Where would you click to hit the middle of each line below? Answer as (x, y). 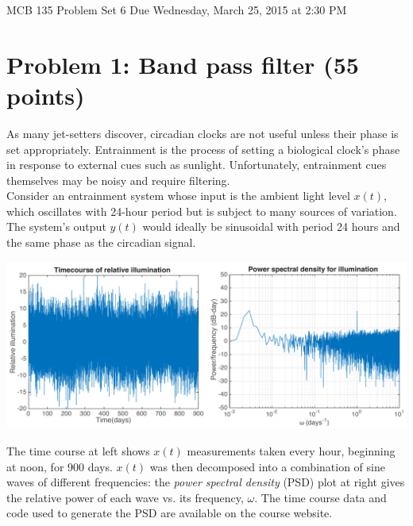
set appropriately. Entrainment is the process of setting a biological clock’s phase (203, 149)
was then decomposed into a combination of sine (267, 466)
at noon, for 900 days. (60, 466)
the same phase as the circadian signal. (101, 242)
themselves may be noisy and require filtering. (118, 180)
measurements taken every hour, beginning (291, 450)
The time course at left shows (78, 450)
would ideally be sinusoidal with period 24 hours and (271, 227)
